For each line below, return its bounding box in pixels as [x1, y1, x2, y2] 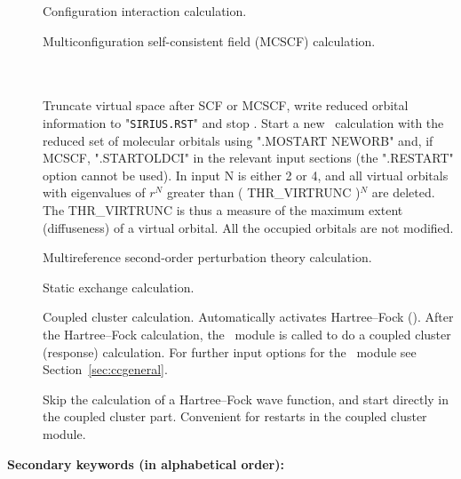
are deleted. [371, 183, 435, 202]
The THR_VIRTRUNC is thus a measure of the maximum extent [43, 201, 403, 219]
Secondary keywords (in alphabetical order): [7, 454, 284, 473]
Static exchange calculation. [43, 277, 195, 296]
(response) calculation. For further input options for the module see [43, 342, 417, 361]
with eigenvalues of [43, 183, 146, 202]
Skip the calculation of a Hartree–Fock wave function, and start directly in [43, 389, 449, 408]
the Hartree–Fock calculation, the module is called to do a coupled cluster [43, 324, 451, 343]
